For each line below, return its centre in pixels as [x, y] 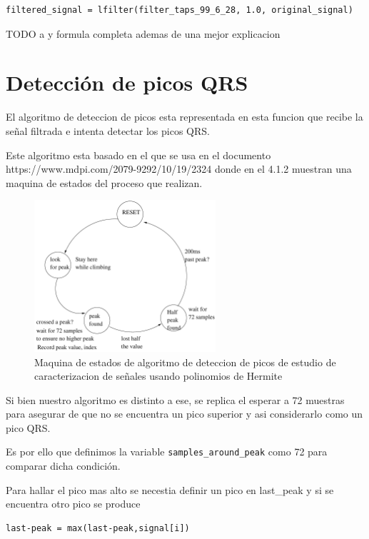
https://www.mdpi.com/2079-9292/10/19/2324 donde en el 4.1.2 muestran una [179, 169]
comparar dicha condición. [63, 466]
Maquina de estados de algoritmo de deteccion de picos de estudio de [185, 362]
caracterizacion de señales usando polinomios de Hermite [158, 376]
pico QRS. [28, 427]
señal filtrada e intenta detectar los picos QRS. [108, 130]
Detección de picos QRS [127, 82]
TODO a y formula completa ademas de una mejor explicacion [143, 33]
